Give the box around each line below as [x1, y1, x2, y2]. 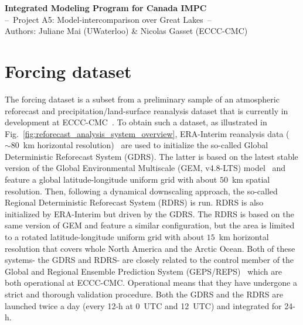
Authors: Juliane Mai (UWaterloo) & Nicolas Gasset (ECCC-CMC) [5, 25, 248, 37]
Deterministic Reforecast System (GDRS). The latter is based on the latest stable [5, 150, 298, 162]
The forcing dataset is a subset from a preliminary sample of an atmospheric [5, 93, 280, 105]
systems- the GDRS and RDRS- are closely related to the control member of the [5, 254, 294, 266]
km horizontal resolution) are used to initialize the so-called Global [23, 139, 268, 151]
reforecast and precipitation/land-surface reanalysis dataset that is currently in [5, 104, 288, 117]
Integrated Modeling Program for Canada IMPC [5, 2, 207, 13]
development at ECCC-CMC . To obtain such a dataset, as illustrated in [5, 116, 267, 128]
